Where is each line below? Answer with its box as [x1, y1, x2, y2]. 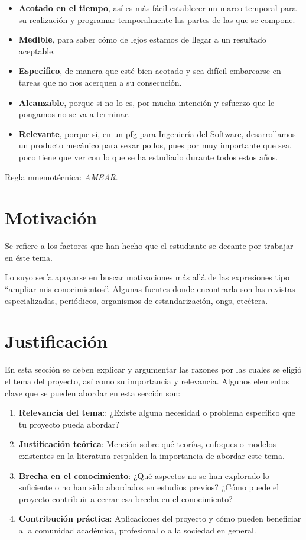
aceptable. [18, 44, 56, 57]
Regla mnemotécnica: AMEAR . [5, 170, 118, 183]
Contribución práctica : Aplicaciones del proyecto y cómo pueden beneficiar [18, 512, 301, 525]
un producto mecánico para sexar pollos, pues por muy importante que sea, [18, 139, 292, 151]
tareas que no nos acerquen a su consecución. [18, 76, 182, 88]
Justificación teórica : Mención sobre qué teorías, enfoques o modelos [18, 438, 276, 450]
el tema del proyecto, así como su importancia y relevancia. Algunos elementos [5, 374, 289, 387]
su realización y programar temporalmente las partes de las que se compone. [18, 13, 295, 25]
